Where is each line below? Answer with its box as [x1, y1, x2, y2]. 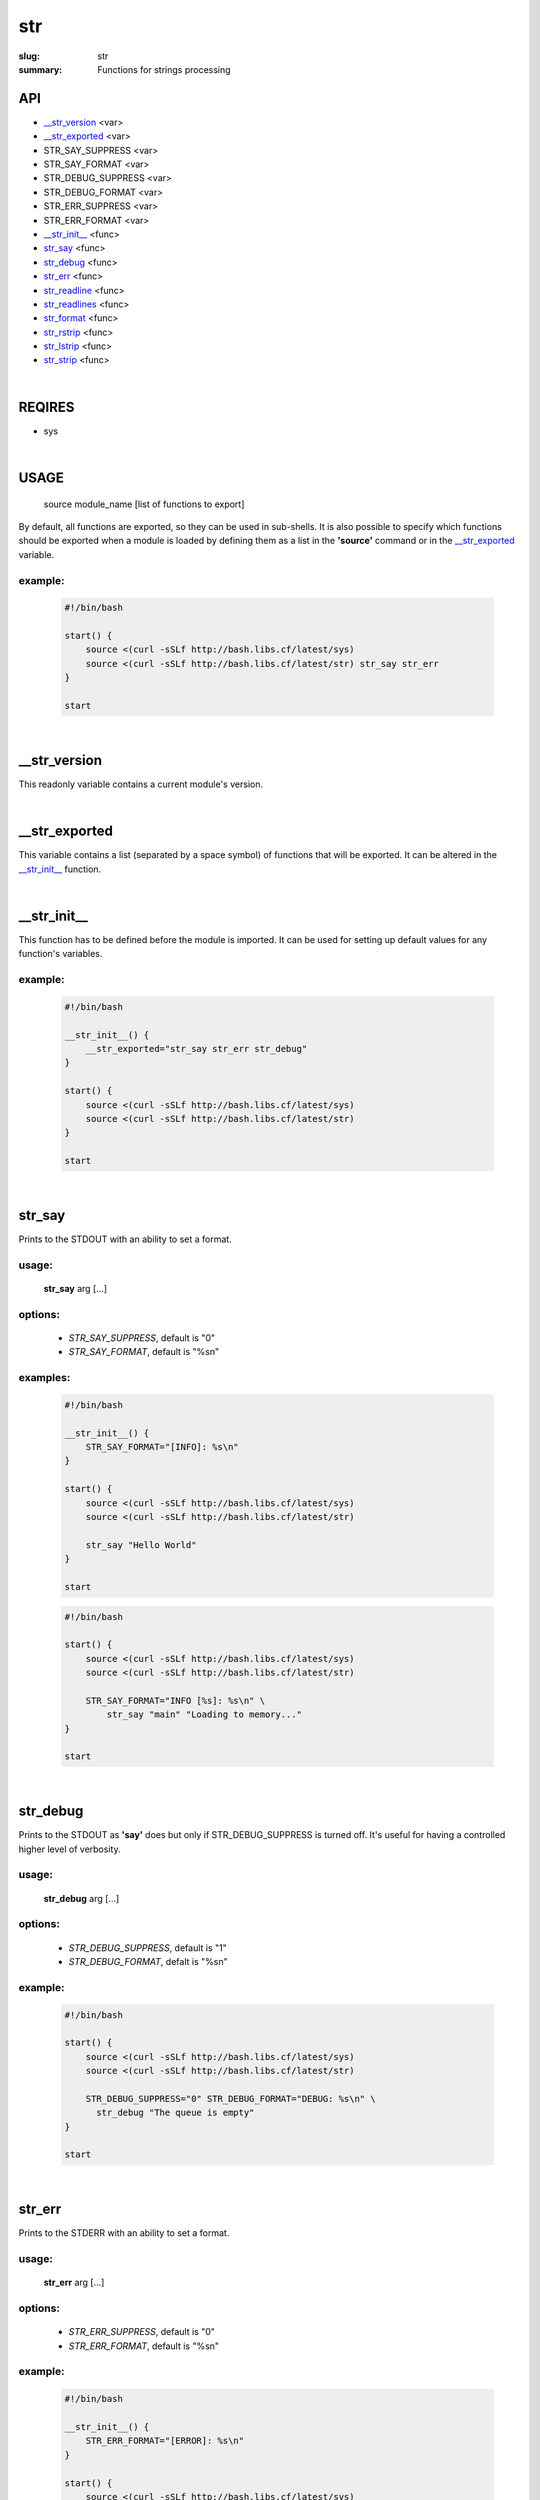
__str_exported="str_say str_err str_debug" [85, 1043, 308, 1055]
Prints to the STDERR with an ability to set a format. [18, 2227, 230, 2239]
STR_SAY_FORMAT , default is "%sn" [68, 1346, 220, 1358]
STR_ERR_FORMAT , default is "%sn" [68, 2340, 220, 2352]
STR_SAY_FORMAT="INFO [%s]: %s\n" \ [85, 1695, 265, 1706]
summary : [18, 63, 63, 75]
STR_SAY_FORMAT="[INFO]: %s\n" [85, 1441, 239, 1453]
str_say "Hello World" [85, 1539, 197, 1550]
